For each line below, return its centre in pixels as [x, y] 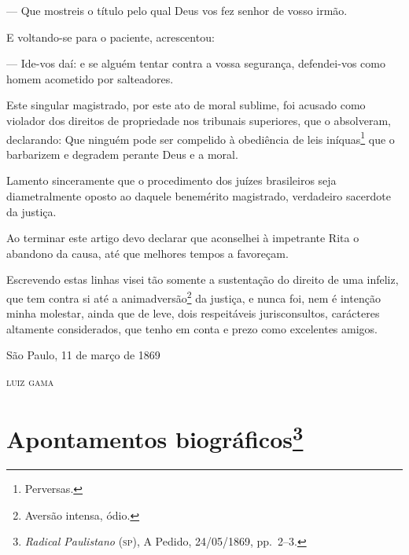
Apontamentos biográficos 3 [155, 437]
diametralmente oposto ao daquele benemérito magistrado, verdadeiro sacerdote [199, 196]
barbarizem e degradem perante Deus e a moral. [122, 154]
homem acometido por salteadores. [90, 78]
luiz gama [30, 381]
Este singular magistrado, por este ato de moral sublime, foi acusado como [186, 105]
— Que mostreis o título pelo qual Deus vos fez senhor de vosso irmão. [177, 10]
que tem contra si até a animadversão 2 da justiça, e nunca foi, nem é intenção [193, 296]
